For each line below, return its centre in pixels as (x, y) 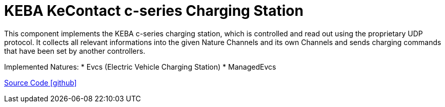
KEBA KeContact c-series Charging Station (154, 11)
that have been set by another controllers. (75, 51)
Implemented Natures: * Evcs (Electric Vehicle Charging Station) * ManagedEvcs (140, 67)
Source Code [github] (41, 82)
